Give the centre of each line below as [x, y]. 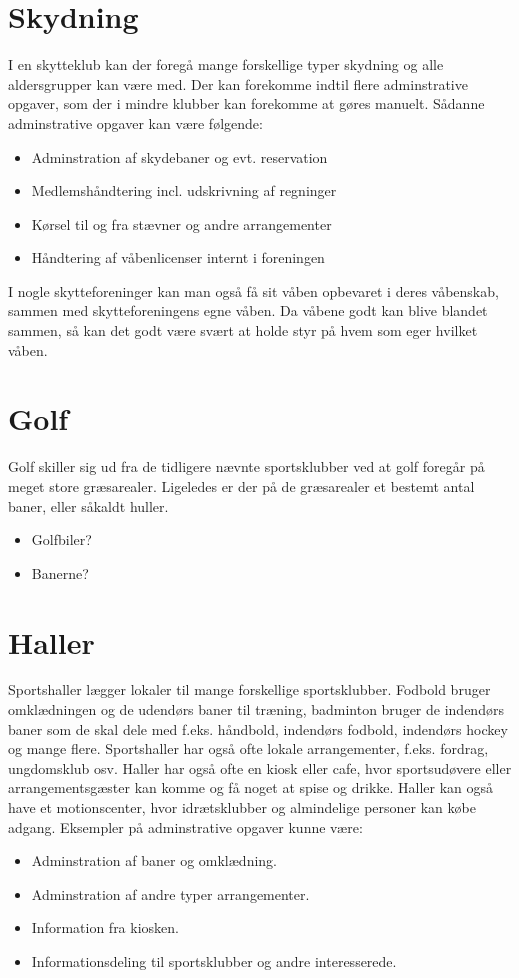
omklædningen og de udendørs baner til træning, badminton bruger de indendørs [256, 709]
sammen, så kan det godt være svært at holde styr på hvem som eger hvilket [243, 330]
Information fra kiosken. [105, 927]
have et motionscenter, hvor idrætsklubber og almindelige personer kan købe [242, 807]
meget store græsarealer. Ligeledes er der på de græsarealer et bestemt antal [241, 485]
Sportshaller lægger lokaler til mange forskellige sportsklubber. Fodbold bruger [249, 689]
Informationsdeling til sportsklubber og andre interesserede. [214, 961]
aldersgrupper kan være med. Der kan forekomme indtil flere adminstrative [238, 83]
